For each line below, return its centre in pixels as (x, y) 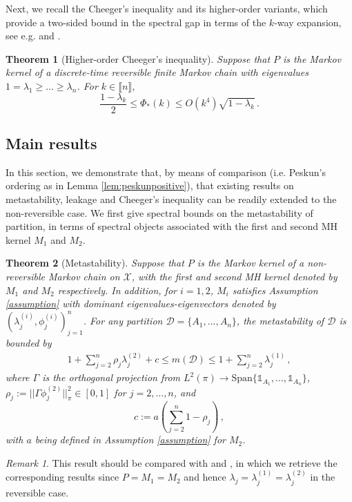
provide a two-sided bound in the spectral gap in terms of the (136, 22)
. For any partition (123, 321)
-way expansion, (308, 22)
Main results (51, 143)
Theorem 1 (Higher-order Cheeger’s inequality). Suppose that (138, 58)
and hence (205, 477)
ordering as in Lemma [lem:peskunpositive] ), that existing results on (150, 185)
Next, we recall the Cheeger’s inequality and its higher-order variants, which (167, 8)
